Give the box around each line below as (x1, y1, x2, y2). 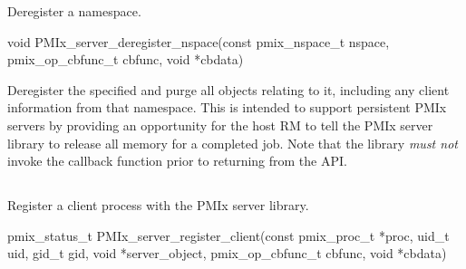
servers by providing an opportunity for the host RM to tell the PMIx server (7, 115, 433, 134)
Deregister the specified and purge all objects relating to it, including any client (7, 80, 450, 99)
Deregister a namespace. (7, 2, 141, 20)
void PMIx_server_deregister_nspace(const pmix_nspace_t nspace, (7, 32, 390, 51)
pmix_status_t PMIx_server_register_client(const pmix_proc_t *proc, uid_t (7, 226, 450, 245)
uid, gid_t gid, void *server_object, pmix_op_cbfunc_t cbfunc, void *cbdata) (7, 244, 447, 263)
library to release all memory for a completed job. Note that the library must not (7, 133, 458, 152)
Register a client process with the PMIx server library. (7, 196, 309, 215)
